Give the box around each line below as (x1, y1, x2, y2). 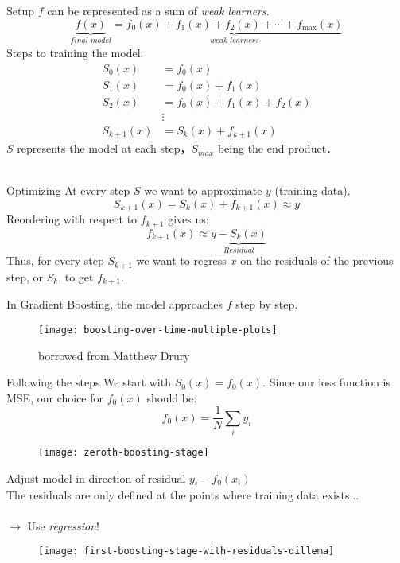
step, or (6, 268, 44, 285)
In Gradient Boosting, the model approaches (6, 296, 223, 313)
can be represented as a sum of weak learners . (47, 2, 270, 18)
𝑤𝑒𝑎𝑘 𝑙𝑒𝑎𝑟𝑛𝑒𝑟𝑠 (210, 37, 259, 45)
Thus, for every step (6, 252, 104, 269)
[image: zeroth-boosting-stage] (38, 447, 209, 459)
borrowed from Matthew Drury (38, 347, 190, 363)
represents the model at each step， (17, 140, 192, 157)
